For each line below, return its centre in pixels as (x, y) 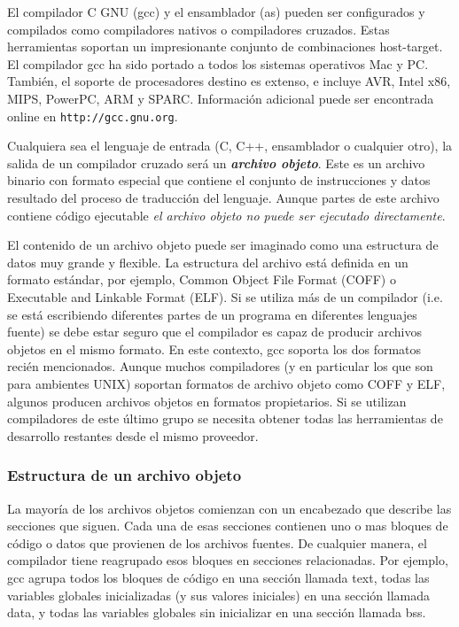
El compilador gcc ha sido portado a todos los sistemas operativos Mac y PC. (218, 63)
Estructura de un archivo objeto (124, 475)
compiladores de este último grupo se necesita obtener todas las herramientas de (225, 418)
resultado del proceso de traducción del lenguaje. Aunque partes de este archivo (223, 197)
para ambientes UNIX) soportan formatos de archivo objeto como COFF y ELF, (226, 383)
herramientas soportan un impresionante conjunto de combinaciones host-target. (225, 46)
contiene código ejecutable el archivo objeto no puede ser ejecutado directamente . (226, 215)
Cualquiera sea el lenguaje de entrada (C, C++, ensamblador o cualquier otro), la (230, 146)
